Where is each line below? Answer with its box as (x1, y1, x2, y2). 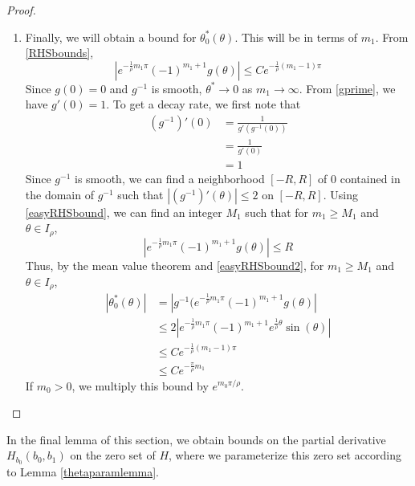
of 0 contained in (318, 170, 401, 187)
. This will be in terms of (234, 28, 358, 45)
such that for (245, 203, 309, 220)
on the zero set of (70, 447, 156, 464)
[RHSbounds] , (25, 44, 94, 61)
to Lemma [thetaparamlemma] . (6, 464, 160, 480)
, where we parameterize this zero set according (169, 447, 402, 464)
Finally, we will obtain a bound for (25, 28, 197, 45)
